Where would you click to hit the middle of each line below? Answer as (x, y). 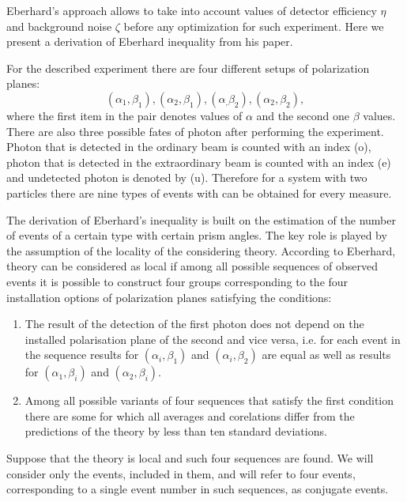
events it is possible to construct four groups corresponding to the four (177, 281)
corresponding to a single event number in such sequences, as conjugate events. (198, 489)
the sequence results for (82, 355)
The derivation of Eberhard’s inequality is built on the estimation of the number (201, 219)
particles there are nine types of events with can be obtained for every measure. (199, 192)
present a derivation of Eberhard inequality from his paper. (150, 42)
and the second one (303, 115)
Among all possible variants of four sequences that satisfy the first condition (209, 400)
